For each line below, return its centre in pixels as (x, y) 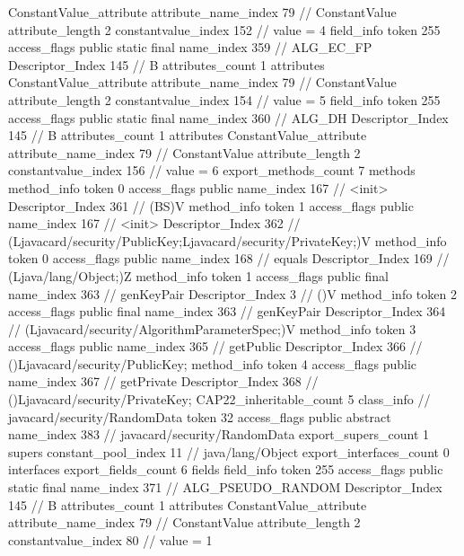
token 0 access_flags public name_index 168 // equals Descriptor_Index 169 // (229, 258)
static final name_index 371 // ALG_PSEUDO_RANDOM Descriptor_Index (225, 487)
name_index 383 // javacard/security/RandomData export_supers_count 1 (219, 434)
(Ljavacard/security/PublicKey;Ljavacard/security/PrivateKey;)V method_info (228, 240)
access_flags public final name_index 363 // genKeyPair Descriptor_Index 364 (227, 311)
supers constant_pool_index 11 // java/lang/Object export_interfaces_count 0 (229, 451)
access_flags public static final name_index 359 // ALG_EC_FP (190, 47)
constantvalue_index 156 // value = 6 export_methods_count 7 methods (212, 170)
